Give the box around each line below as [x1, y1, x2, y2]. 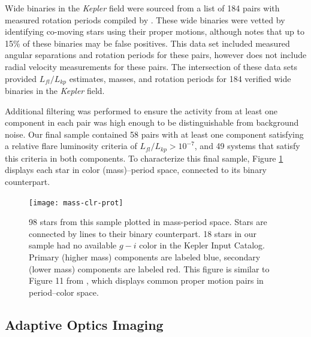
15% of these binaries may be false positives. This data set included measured [5, 37, 290, 49]
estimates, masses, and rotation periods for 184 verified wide [69, 72, 291, 84]
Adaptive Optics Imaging [5, 315, 164, 333]
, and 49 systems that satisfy [194, 139, 300, 152]
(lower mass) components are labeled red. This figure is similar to [29, 262, 270, 275]
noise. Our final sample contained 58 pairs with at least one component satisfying [5, 127, 304, 140]
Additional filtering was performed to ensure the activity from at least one [5, 104, 278, 117]
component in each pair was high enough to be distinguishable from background [5, 116, 299, 129]
